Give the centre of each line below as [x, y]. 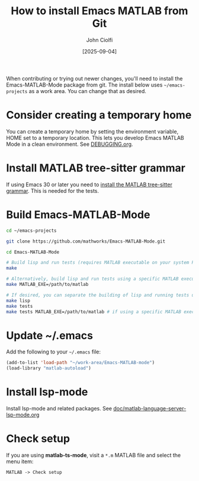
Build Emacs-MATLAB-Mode [78, 215]
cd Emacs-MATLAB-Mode [33, 252]
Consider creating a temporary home [99, 115]
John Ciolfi [99, 40]
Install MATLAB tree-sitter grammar [96, 168]
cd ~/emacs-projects [32, 230]
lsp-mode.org [23, 415]
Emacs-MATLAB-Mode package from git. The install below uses [84, 85]
